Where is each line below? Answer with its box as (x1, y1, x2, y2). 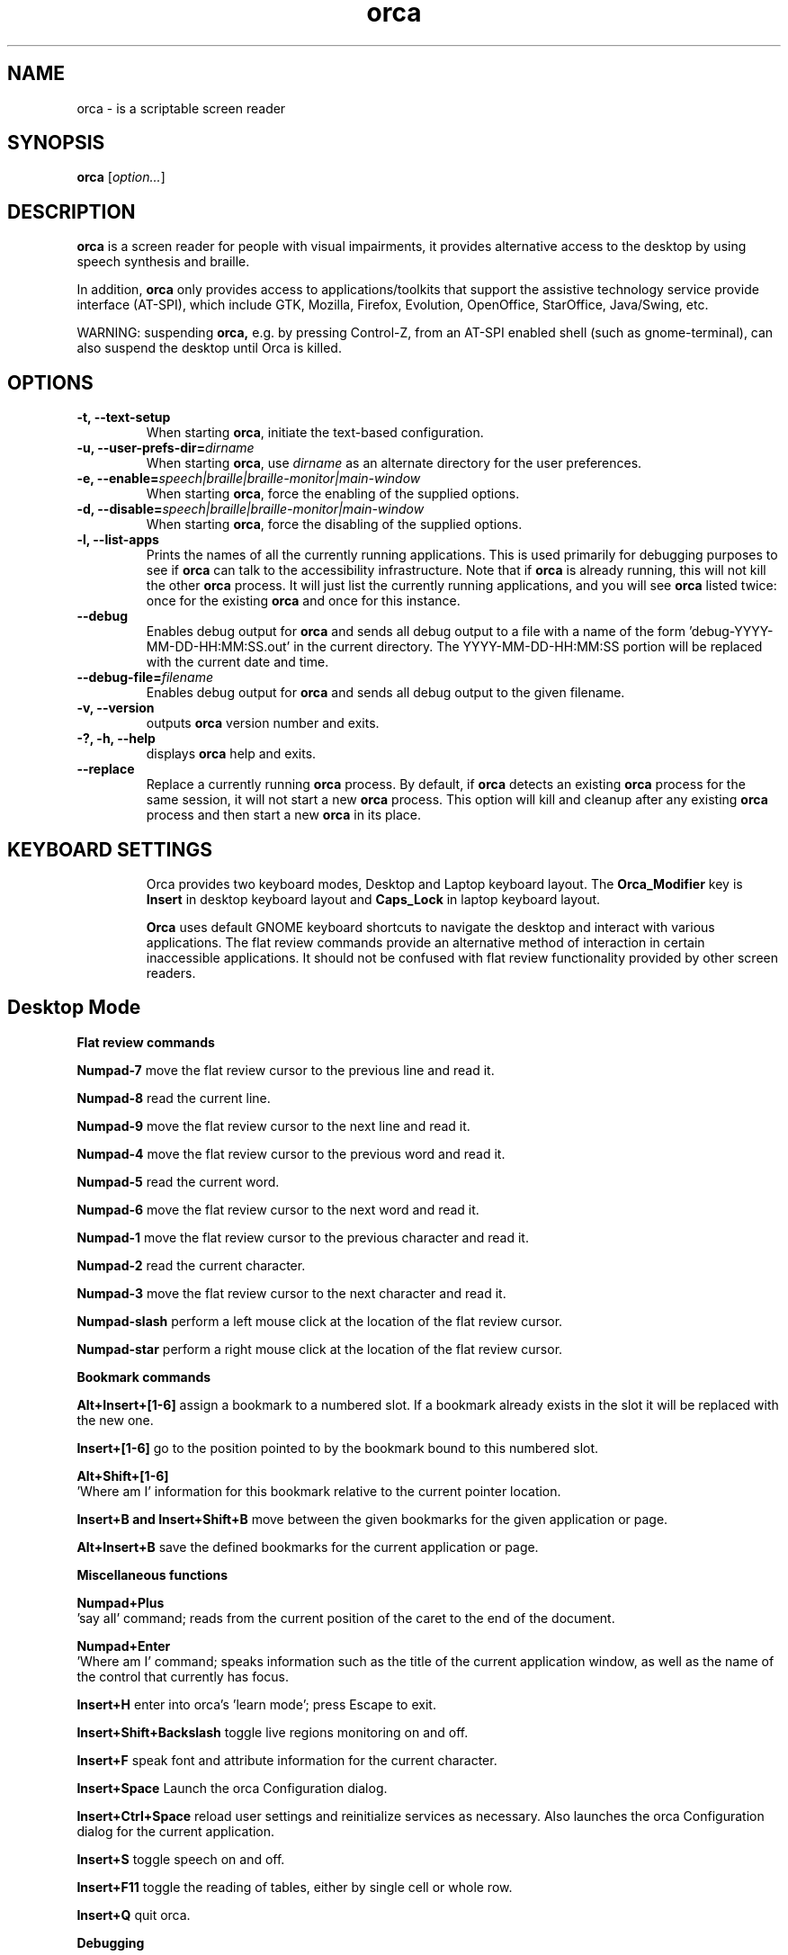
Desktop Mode (7, 996, 141, 1019)
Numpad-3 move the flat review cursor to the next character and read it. (76, 1285, 506, 1301)
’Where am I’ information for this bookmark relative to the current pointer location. (76, 1483, 561, 1499)
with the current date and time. (146, 654, 329, 670)
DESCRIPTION (7, 200, 136, 223)
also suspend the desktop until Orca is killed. (76, 340, 342, 356)
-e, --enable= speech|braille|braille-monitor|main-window (76, 471, 421, 487)
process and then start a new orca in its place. (146, 807, 422, 823)
